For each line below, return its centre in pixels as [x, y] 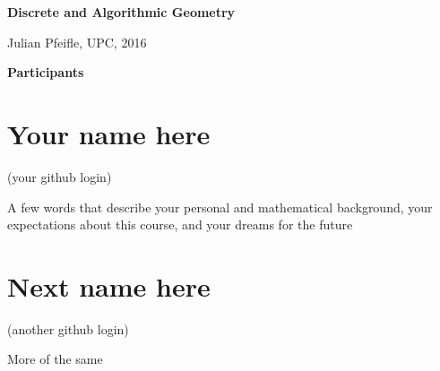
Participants [46, 72]
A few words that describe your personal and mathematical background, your [220, 207]
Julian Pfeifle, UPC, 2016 [77, 42]
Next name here [109, 285]
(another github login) [68, 328]
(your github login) [60, 176]
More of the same [55, 359]
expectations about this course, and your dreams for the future [180, 224]
